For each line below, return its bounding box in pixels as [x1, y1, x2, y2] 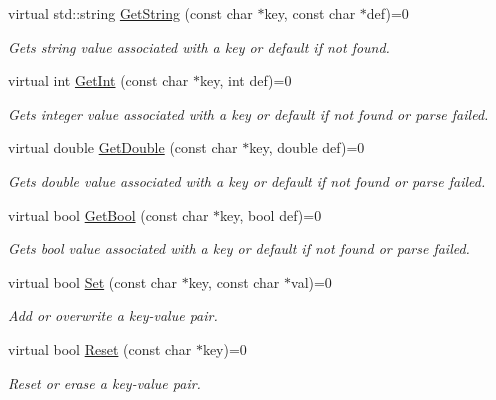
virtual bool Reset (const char [8, 338, 192, 359]
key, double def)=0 [249, 137, 365, 158]
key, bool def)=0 [220, 204, 322, 225]
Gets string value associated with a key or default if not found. [8, 36, 390, 57]
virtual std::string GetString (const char [8, 3, 253, 23]
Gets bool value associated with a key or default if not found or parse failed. [8, 238, 470, 259]
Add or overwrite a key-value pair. [8, 305, 218, 326]
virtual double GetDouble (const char [8, 137, 238, 158]
